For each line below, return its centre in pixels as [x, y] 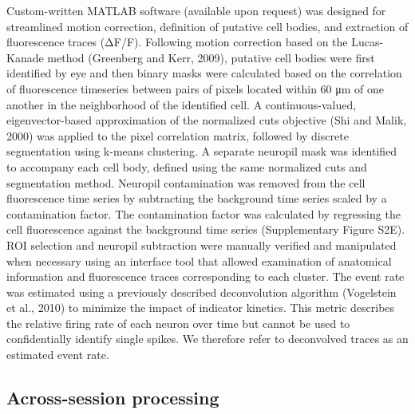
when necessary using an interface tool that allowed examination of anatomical [199, 260]
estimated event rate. [58, 355]
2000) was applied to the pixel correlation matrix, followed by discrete [178, 135]
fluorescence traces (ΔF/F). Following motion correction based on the [177, 42]
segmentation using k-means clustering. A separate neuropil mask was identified [202, 151]
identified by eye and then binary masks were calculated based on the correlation [204, 73]
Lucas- [368, 42]
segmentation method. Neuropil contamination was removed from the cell [186, 182]
